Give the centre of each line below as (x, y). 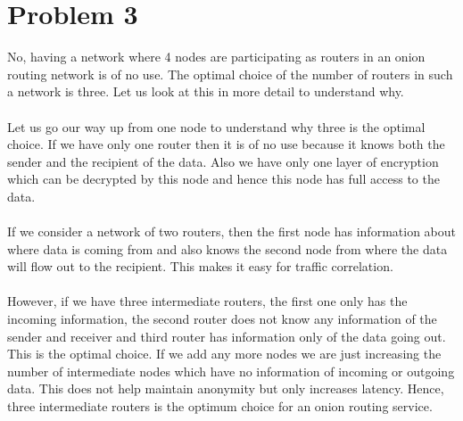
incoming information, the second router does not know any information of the (222, 319)
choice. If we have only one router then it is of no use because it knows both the (226, 144)
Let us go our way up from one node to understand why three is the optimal (216, 126)
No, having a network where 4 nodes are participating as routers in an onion (216, 57)
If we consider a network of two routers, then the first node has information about (231, 231)
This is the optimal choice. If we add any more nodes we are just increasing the (224, 354)
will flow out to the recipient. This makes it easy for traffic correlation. (200, 266)
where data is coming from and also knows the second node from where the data (227, 248)
